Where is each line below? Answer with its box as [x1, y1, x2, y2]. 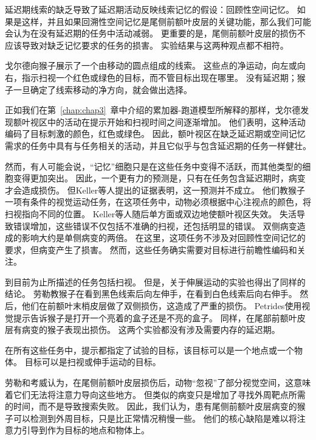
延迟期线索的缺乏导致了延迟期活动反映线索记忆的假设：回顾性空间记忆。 [5, 3, 294, 15]
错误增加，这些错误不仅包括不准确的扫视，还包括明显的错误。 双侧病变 [13, 219, 297, 232]
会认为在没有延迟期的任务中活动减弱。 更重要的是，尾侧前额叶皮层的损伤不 [5, 27, 306, 40]
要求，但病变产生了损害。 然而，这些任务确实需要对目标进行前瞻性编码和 [5, 243, 297, 256]
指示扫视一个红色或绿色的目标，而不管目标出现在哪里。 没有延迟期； [21, 71, 297, 83]
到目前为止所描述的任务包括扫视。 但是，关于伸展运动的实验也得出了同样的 [5, 275, 306, 288]
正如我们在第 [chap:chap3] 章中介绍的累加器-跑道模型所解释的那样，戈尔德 [5, 103, 301, 116]
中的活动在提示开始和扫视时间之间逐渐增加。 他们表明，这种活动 [47, 115, 306, 128]
